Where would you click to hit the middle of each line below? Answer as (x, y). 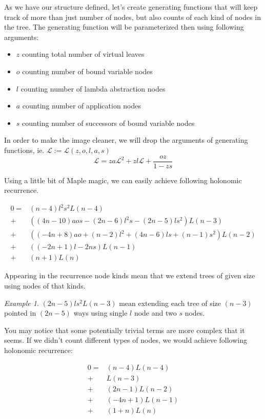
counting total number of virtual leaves (83, 54)
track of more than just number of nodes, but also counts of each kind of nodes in (133, 17)
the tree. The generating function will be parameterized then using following (124, 27)
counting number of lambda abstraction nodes (93, 88)
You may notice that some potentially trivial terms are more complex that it (125, 330)
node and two (155, 313)
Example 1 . (22, 303)
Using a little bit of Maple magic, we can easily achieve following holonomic (123, 180)
